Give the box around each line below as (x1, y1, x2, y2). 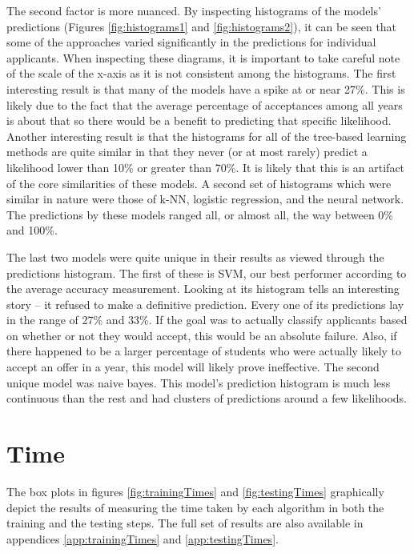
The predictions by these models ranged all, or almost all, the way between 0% (6, 206, 393, 222)
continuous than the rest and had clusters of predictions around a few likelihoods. (6, 390, 407, 407)
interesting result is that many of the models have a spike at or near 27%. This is (6, 80, 405, 97)
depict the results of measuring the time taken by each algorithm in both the (6, 499, 384, 515)
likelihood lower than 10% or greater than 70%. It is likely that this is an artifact (6, 158, 405, 175)
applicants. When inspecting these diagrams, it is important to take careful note (6, 49, 400, 66)
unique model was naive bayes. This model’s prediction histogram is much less (6, 374, 391, 391)
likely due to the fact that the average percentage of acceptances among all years (6, 96, 403, 113)
